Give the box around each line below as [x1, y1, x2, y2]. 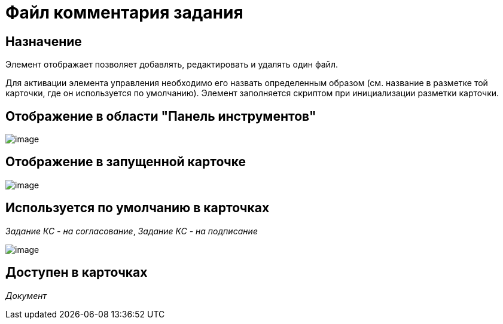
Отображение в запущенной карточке [5, 154, 246, 170]
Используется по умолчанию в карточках [5, 200, 270, 216]
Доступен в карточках [5, 265, 148, 280]
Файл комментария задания [5, 2, 243, 23]
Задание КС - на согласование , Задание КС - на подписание [5, 225, 258, 236]
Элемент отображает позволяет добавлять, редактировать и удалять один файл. [5, 59, 338, 70]
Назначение [5, 33, 82, 49]
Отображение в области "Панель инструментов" [5, 108, 316, 124]
